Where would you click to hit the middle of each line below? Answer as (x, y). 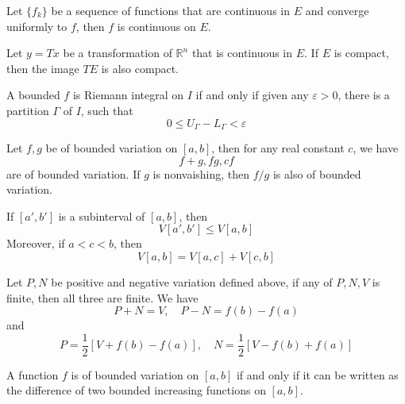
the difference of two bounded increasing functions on (136, 390)
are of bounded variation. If (73, 173)
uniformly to (37, 26)
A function (33, 374)
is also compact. (140, 68)
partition (28, 110)
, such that (107, 110)
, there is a (364, 95)
